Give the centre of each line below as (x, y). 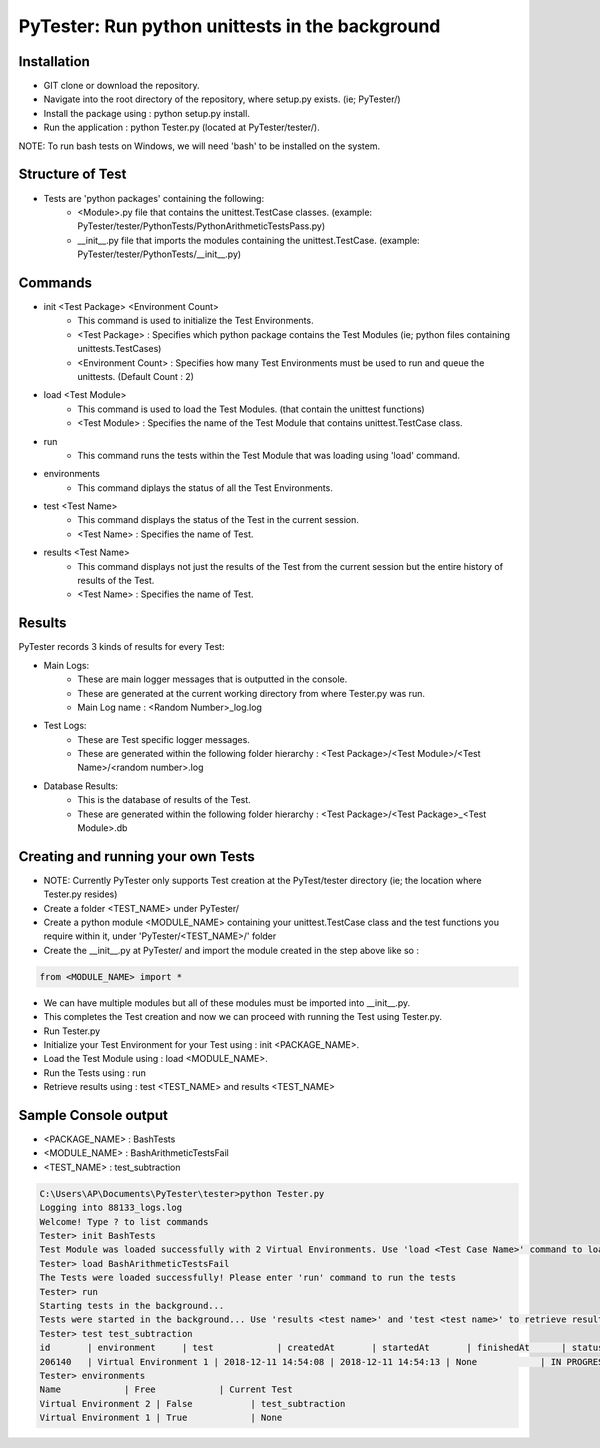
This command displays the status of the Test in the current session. (218, 520)
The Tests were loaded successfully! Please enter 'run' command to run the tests (248, 1278)
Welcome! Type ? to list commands (124, 1221)
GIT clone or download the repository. (121, 86)
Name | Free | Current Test (166, 1389)
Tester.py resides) (80, 894)
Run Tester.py (72, 1031)
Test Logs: (65, 726)
